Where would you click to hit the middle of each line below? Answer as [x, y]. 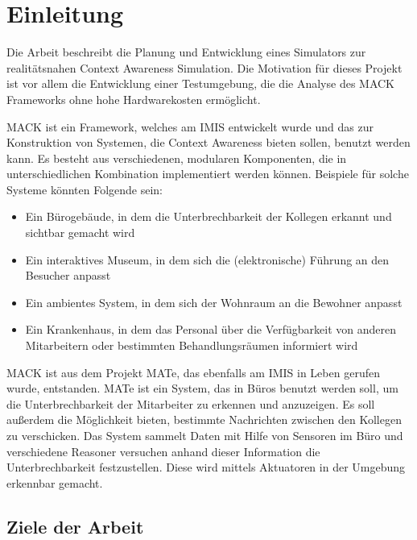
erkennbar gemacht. [55, 482]
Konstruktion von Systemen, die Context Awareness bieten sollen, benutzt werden [208, 142]
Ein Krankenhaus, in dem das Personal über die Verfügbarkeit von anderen [211, 329]
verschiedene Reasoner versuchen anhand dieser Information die [163, 451]
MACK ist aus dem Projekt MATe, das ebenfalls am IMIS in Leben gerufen [193, 372]
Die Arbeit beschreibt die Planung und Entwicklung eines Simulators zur [186, 52]
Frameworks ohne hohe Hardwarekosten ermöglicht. [134, 99]
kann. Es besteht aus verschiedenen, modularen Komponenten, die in [177, 158]
